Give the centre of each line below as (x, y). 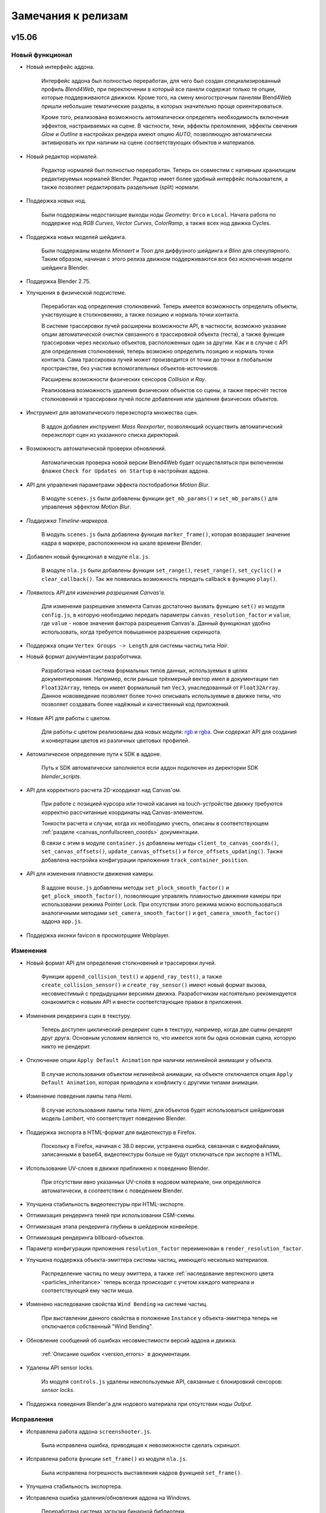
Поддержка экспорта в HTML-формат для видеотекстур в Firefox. (111, 1132)
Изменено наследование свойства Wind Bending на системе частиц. (117, 1304)
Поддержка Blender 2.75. (58, 281)
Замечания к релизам (70, 16)
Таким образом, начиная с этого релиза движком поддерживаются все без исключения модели (167, 259)
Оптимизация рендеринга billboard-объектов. (85, 1238)
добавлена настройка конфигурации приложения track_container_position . (145, 860)
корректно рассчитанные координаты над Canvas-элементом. (123, 812)
